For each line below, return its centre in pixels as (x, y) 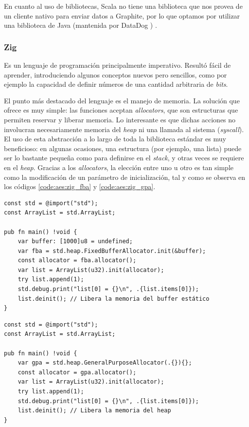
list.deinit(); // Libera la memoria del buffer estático (114, 299)
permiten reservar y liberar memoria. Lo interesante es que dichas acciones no (120, 119)
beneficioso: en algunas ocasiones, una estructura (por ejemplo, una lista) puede (123, 148)
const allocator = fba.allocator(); (77, 261)
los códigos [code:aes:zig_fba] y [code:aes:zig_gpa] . (80, 186)
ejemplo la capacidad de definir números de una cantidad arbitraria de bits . (116, 84)
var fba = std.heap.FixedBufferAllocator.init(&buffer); (112, 251)
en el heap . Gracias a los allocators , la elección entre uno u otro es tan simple (119, 167)
